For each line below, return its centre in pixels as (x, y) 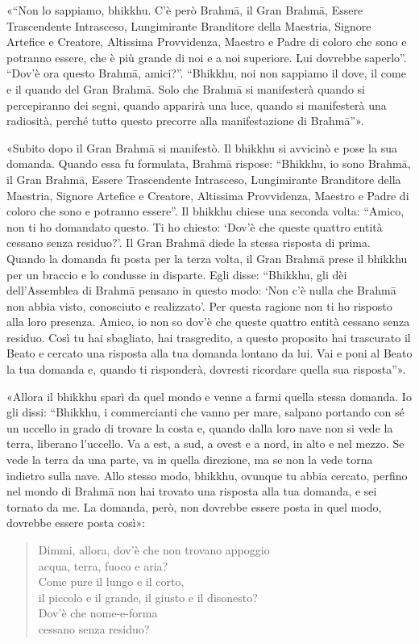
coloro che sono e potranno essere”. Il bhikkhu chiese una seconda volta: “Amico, (205, 211)
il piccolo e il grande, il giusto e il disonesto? (148, 597)
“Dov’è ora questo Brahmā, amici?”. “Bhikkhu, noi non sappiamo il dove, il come (206, 73)
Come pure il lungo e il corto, (111, 581)
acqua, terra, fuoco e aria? (103, 565)
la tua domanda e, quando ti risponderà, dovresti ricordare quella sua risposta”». (206, 369)
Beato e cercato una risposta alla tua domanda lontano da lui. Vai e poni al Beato (209, 353)
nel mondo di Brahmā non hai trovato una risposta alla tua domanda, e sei (192, 491)
